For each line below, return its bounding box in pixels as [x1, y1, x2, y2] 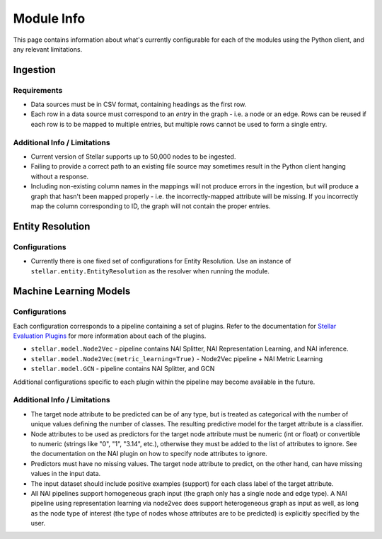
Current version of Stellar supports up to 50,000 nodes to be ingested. [30, 152, 236, 161]
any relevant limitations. [13, 45, 83, 53]
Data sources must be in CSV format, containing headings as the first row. [30, 100, 247, 109]
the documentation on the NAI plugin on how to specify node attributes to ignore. [30, 450, 268, 458]
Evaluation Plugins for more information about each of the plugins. [13, 331, 207, 340]
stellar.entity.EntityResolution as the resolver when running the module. [30, 266, 270, 276]
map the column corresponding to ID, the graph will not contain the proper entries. [30, 202, 271, 210]
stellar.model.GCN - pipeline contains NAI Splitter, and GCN [30, 365, 215, 373]
